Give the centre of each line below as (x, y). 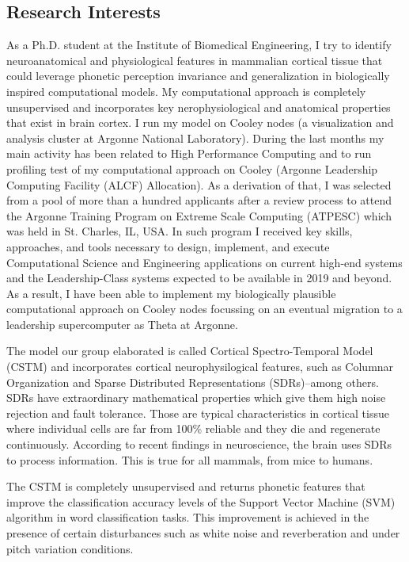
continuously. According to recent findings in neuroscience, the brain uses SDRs (199, 444)
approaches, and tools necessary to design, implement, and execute (168, 246)
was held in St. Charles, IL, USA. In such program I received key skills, (180, 231)
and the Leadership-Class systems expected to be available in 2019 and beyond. (199, 278)
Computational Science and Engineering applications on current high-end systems (204, 262)
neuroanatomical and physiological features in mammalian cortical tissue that (195, 60)
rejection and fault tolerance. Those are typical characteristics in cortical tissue (198, 413)
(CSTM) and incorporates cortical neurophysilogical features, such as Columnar (200, 367)
